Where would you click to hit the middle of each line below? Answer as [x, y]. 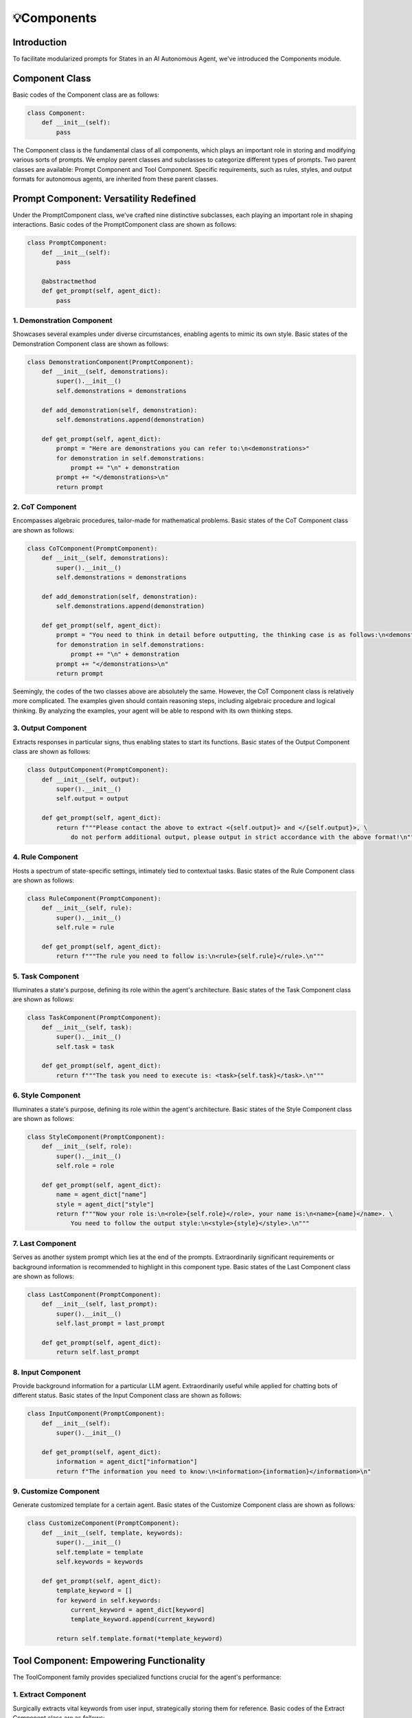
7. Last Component [45, 1243]
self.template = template [100, 1552]
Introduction [40, 42]
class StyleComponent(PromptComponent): [96, 1137]
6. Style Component [47, 1095]
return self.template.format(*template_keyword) [139, 1639]
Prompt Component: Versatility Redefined [104, 198]
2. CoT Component [45, 507]
